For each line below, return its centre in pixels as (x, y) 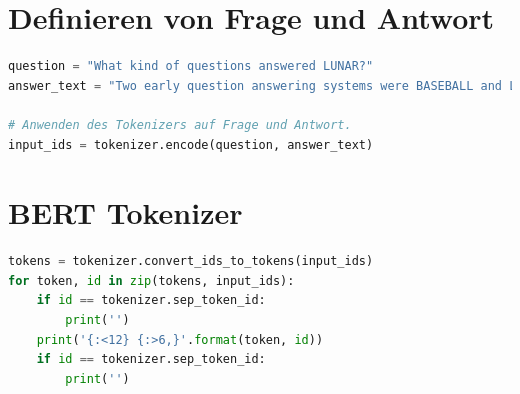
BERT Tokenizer (125, 212)
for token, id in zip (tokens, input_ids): (151, 280)
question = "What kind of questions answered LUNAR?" (191, 66)
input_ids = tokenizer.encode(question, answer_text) (191, 144)
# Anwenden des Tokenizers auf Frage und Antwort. (180, 124)
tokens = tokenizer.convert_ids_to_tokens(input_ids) (191, 261)
